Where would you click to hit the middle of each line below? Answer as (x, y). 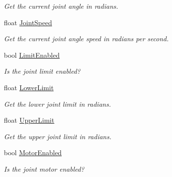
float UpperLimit (29, 120)
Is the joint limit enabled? (42, 71)
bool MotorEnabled (33, 153)
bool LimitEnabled (32, 55)
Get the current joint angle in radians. (61, 6)
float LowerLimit (29, 87)
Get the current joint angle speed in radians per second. (86, 39)
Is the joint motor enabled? (44, 169)
